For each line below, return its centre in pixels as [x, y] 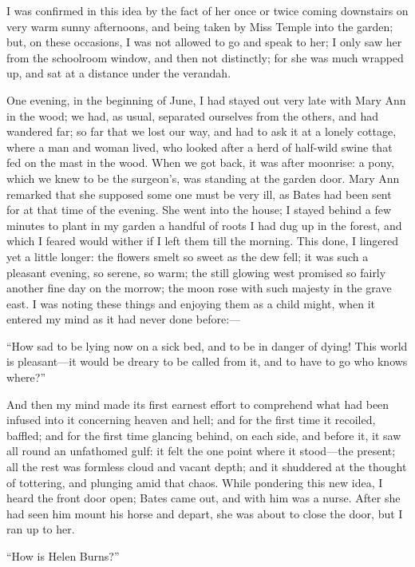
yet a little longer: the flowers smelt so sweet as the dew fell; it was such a [188, 256]
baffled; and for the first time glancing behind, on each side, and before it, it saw [204, 435]
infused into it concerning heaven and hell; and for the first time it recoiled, [191, 420]
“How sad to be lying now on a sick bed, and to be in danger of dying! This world [207, 345]
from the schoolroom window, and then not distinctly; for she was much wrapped [205, 57]
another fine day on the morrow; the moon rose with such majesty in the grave [199, 288]
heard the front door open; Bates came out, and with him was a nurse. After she [204, 498]
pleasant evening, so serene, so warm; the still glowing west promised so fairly [196, 272]
